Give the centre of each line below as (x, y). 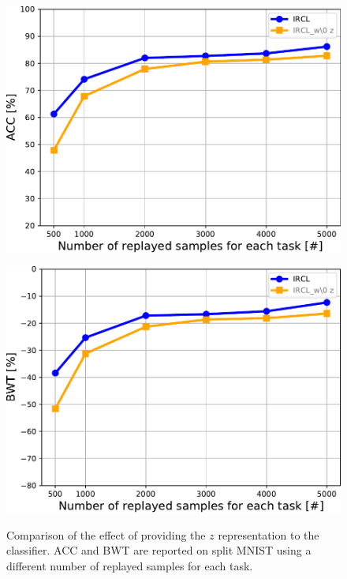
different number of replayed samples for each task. (130, 565)
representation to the (269, 534)
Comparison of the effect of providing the (106, 534)
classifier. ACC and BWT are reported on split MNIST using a (159, 550)
